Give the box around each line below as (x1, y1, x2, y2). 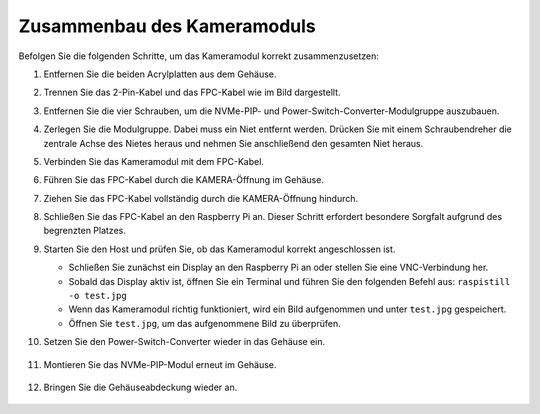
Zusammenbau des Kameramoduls (18, 15, 317, 37)
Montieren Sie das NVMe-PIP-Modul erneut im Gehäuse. (43, 358, 277, 370)
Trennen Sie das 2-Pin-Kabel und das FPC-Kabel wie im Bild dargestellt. (43, 86, 341, 99)
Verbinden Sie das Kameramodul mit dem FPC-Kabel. (43, 155, 265, 167)
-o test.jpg (68, 290, 127, 302)
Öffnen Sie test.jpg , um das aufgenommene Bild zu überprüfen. (68, 317, 341, 329)
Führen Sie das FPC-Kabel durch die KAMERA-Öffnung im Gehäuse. (43, 174, 325, 186)
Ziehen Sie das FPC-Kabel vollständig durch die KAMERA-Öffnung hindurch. (43, 192, 359, 204)
